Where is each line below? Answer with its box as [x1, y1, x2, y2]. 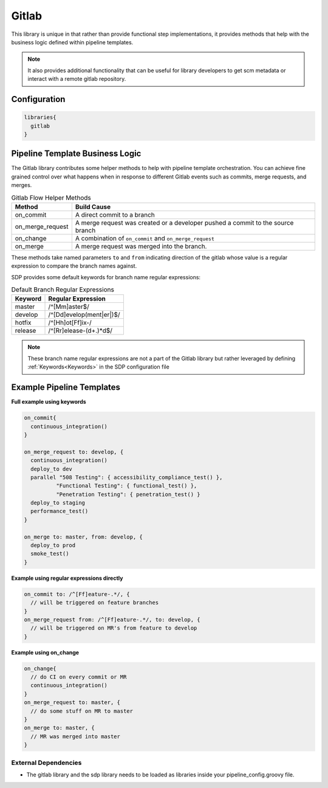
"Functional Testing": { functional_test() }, [55, 483, 197, 489]
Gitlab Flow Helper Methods [11, 193, 91, 202]
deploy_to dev [30, 465, 73, 472]
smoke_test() [30, 550, 69, 557]
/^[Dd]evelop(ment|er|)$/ [48, 310, 120, 319]
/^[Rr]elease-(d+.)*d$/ [48, 327, 112, 335]
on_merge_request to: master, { [24, 699, 121, 706]
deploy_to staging [30, 500, 85, 506]
